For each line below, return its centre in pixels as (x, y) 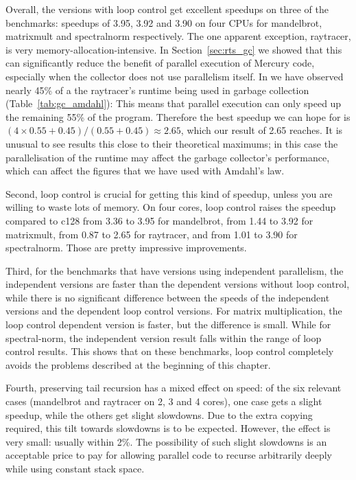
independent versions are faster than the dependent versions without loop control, (178, 284)
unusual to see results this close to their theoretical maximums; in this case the (172, 143)
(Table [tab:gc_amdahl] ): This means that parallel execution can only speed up (174, 103)
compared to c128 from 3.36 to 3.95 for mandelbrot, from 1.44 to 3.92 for (159, 220)
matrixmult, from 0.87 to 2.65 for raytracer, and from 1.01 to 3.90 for (152, 234)
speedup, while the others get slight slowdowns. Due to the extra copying (159, 414)
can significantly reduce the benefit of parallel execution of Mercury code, (160, 63)
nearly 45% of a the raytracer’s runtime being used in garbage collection (157, 90)
